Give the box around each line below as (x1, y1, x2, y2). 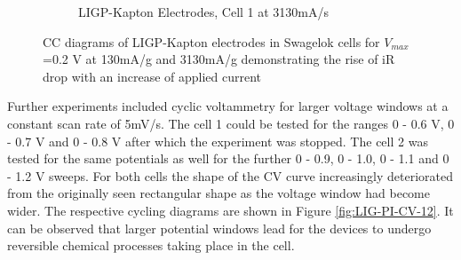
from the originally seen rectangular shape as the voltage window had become (7, 184, 430, 202)
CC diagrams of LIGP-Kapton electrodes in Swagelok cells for (43, 32, 380, 51)
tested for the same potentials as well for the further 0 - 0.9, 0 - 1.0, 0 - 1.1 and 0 (7, 149, 449, 168)
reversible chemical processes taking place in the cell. (7, 236, 295, 255)
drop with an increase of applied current (43, 67, 262, 85)
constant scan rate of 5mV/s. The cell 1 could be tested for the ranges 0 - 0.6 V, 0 (7, 114, 455, 132)
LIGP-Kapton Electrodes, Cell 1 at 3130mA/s (78, 3, 330, 20)
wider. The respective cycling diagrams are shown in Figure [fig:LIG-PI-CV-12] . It (7, 201, 454, 219)
